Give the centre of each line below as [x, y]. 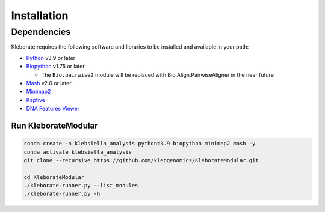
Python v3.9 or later [51, 58]
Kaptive [36, 100]
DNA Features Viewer [53, 109]
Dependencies [41, 32]
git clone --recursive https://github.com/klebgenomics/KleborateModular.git [141, 160]
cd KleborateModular [54, 177]
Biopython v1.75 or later [55, 67]
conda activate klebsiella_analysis [78, 152]
